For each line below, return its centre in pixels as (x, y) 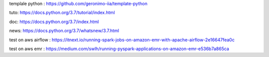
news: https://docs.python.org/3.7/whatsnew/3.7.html (64, 31)
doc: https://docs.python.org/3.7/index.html (54, 22)
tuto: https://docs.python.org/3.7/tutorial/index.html (62, 13)
